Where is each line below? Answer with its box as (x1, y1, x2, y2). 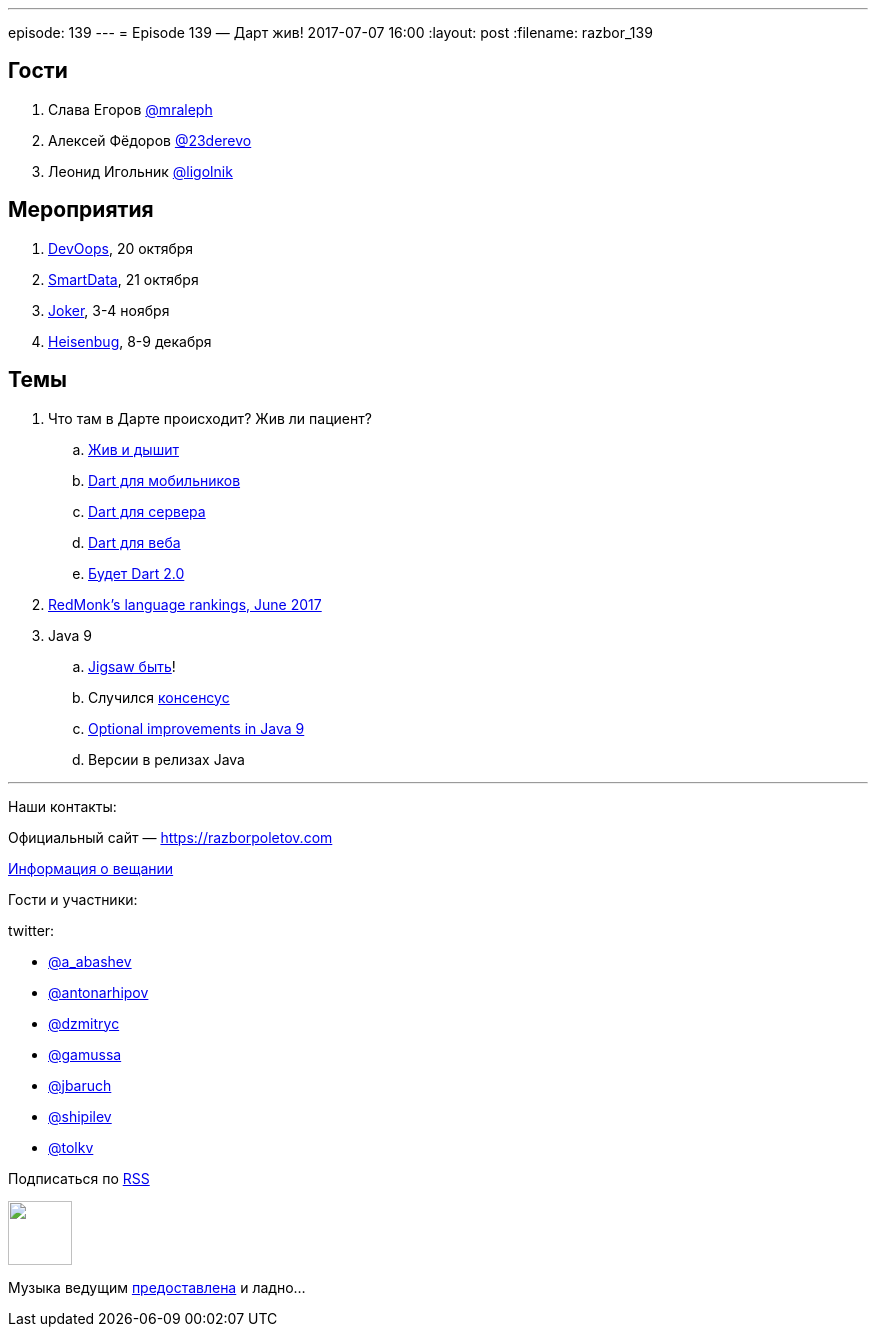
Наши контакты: (8, 797, 117, 815)
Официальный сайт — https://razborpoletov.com (8, 828, 333, 846)
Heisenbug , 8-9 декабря (48, 332, 212, 350)
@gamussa (48, 1045, 122, 1063)
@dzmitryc (48, 1014, 120, 1032)
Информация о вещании (8, 859, 174, 877)
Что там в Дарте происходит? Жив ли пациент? (48, 409, 372, 427)
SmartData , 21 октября (48, 270, 199, 288)
